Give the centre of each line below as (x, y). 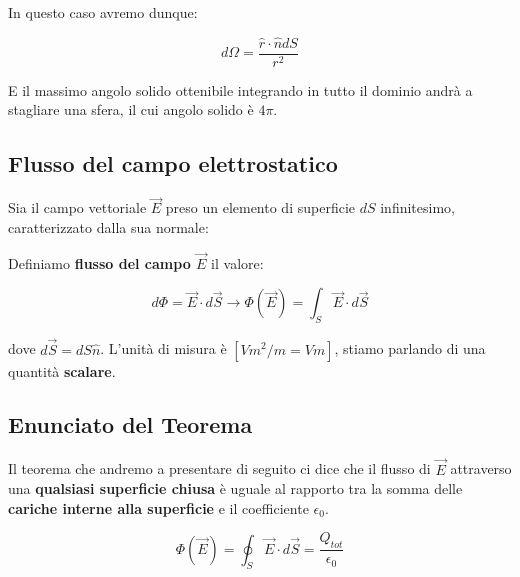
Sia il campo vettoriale (77, 207)
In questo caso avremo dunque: (103, 12)
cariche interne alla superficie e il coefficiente (158, 507)
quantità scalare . (62, 370)
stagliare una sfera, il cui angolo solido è (131, 109)
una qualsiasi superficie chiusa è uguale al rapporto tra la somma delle (235, 488)
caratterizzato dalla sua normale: (108, 227)
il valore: (237, 262)
